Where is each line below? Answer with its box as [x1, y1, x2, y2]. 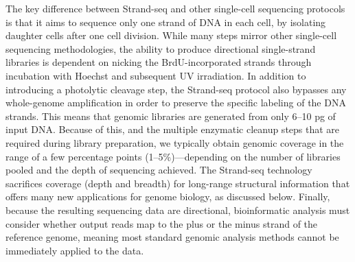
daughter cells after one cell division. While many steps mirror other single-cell [5, 28, 337, 43]
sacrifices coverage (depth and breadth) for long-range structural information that [5, 176, 350, 190]
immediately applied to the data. [5, 243, 144, 257]
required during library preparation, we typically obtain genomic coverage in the [5, 135, 344, 150]
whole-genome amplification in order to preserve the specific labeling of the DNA [5, 95, 346, 110]
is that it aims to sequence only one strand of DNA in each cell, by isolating [5, 14, 326, 29]
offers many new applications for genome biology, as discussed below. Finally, [5, 189, 330, 204]
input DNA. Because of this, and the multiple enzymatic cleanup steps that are [5, 122, 340, 136]
